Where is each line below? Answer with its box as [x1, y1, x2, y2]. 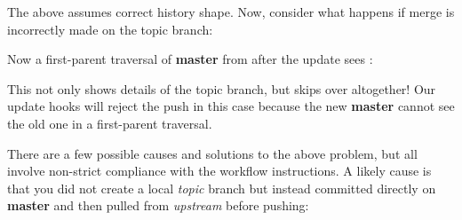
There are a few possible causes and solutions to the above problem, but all [7, 144, 418, 162]
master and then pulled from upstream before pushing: [7, 196, 309, 215]
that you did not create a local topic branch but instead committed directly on [7, 178, 436, 197]
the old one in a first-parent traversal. [7, 114, 212, 132]
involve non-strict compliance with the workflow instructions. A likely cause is [7, 161, 432, 180]
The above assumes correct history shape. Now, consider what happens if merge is [7, 3, 455, 20]
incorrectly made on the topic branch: [7, 20, 213, 38]
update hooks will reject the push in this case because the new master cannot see [7, 97, 455, 115]
